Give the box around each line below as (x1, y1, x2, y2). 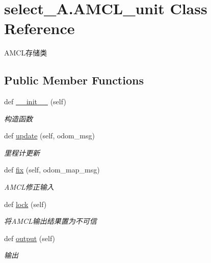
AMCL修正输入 (4, 182, 54, 192)
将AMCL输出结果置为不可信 (4, 216, 97, 226)
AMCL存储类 (4, 47, 47, 58)
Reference (4, 18, 75, 39)
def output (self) (4, 232, 56, 243)
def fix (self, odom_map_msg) (4, 164, 100, 175)
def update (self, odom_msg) (4, 130, 95, 141)
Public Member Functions (4, 72, 144, 88)
